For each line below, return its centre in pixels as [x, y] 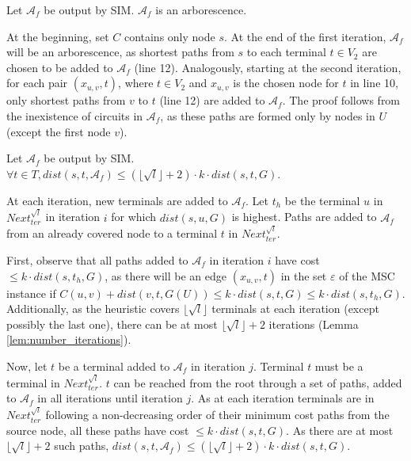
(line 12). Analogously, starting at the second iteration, [268, 67]
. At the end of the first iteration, [305, 36]
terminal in [33, 382]
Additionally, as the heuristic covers [93, 309]
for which [134, 217]
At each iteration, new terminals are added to [117, 200]
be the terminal [322, 200]
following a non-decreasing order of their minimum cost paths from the [217, 415]
